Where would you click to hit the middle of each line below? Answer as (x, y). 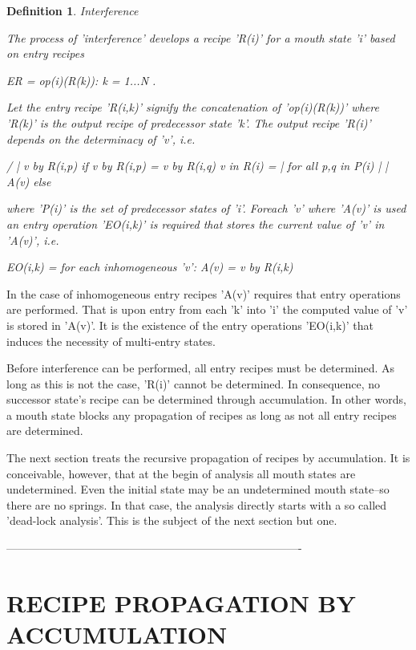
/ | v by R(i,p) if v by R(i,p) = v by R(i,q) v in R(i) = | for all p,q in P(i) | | (198, 166)
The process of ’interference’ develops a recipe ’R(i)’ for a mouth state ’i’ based (201, 37)
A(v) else (29, 181)
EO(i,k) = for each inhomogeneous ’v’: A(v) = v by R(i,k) (150, 267)
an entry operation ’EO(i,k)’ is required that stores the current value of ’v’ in (196, 223)
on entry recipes (45, 53)
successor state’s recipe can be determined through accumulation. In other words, (206, 399)
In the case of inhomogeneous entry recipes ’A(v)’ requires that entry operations (204, 293)
